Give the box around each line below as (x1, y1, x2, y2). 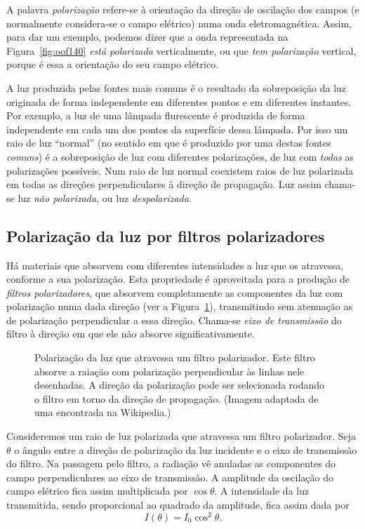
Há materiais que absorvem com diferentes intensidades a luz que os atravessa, (6, 257, 344, 272)
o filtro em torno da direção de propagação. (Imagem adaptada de (34, 391, 319, 406)
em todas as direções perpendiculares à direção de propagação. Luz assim (6, 177, 321, 192)
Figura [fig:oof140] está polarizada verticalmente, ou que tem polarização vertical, (6, 43, 357, 58)
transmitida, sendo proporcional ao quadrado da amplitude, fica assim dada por (6, 497, 350, 512)
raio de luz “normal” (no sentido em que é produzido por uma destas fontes (6, 135, 331, 150)
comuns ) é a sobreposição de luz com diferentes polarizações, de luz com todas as (6, 149, 354, 163)
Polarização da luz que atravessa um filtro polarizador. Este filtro (34, 350, 315, 365)
